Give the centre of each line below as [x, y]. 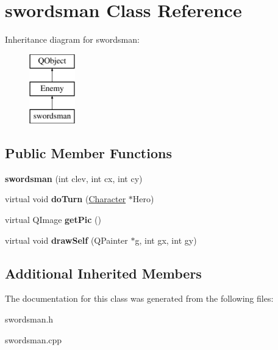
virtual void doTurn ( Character [66, 199]
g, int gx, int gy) [166, 240]
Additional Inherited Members [103, 273]
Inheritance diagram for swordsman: [72, 39]
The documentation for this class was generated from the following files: [139, 298]
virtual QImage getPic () [53, 220]
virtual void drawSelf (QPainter [66, 240]
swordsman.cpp [34, 339]
